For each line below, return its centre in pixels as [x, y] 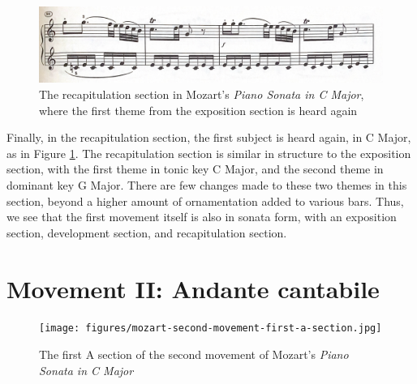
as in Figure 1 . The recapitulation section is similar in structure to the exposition [209, 153]
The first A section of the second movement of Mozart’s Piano [194, 354]
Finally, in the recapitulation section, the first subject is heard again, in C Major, [209, 137]
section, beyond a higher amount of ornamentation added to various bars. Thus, [205, 201]
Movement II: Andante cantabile [193, 288]
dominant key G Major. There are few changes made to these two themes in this [207, 184]
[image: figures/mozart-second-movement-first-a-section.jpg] [211, 329]
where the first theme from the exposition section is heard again [198, 110]
